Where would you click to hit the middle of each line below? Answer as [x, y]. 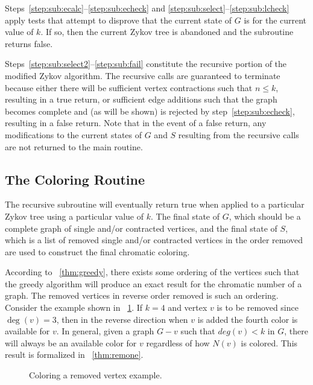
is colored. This [269, 342]
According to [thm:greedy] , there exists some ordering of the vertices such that [152, 272]
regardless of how [178, 342]
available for [27, 331]
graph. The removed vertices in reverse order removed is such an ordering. [142, 295]
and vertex [188, 307]
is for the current [275, 20]
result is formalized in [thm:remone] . [74, 355]
